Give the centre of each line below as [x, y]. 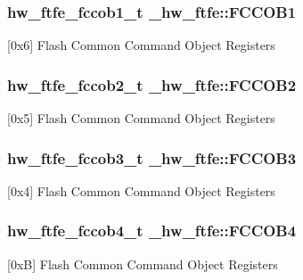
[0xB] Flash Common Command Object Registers [143, 264]
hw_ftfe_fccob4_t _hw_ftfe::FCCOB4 [152, 231]
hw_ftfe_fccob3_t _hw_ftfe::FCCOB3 [152, 157]
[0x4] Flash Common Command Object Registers [141, 190]
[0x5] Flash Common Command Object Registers [141, 118]
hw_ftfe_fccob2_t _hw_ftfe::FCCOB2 [152, 84]
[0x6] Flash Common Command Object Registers [141, 45]
